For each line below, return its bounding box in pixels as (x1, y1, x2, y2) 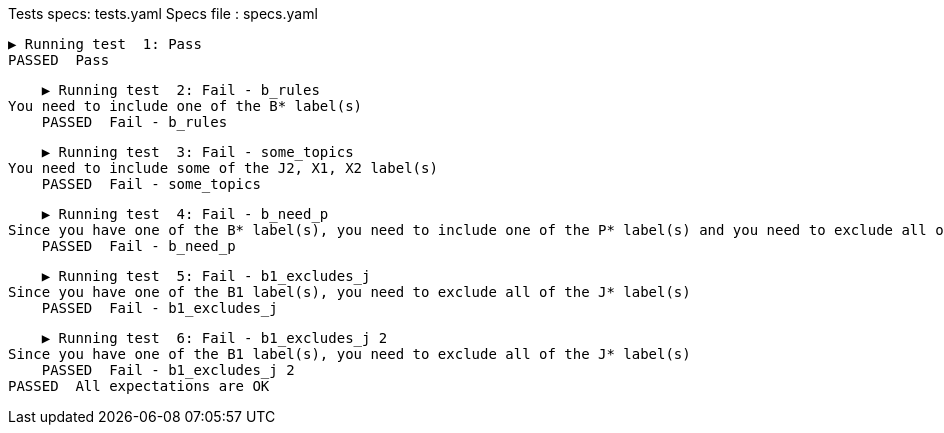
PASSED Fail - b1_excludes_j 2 (41, 362, 295, 378)
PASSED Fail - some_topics (41, 176, 261, 192)
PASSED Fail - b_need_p (41, 238, 236, 254)
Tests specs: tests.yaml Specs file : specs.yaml (8, 5, 318, 22)
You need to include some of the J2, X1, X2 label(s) (8, 160, 438, 176)
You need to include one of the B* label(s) (8, 98, 363, 114)
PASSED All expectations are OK (8, 378, 270, 394)
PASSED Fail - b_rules (41, 114, 228, 130)
